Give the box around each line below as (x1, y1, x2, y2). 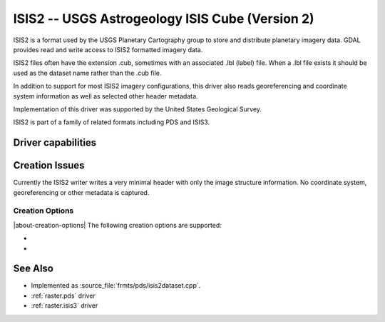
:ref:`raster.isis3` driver (31, 301, 98, 310)
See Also (13, 263, 53, 275)
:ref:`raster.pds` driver (31, 291, 96, 300)
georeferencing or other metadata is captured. (13, 188, 150, 196)
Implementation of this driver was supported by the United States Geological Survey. (13, 104, 262, 114)
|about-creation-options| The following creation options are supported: (13, 221, 222, 229)
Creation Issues (13, 159, 85, 171)
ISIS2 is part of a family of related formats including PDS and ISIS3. (13, 118, 210, 126)
